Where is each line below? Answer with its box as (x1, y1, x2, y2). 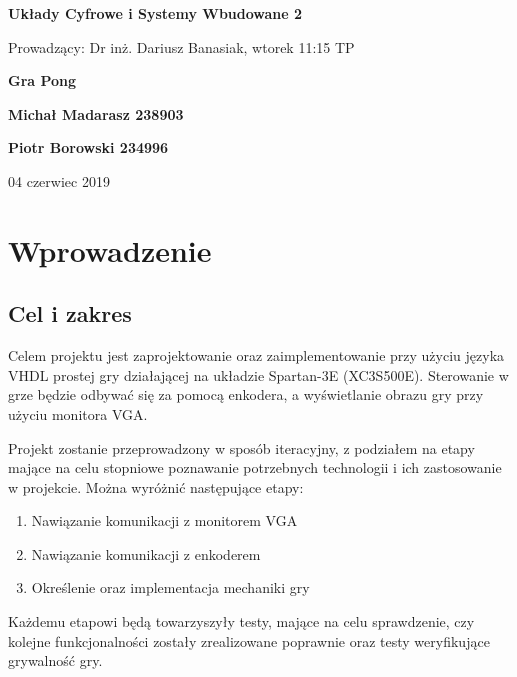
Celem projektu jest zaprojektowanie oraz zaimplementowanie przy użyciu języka (8, 345, 505, 366)
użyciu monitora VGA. (8, 403, 148, 424)
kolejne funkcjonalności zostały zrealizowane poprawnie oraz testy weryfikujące (8, 630, 490, 651)
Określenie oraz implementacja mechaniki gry (31, 577, 310, 598)
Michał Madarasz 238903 (8, 103, 184, 124)
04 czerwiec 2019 (8, 170, 110, 191)
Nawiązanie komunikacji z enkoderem (31, 543, 261, 564)
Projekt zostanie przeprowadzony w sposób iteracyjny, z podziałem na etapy (8, 437, 475, 458)
